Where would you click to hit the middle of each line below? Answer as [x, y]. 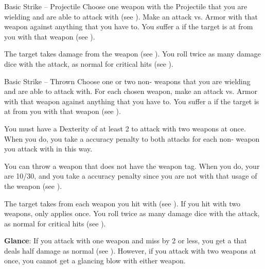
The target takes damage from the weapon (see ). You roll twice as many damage [132, 54]
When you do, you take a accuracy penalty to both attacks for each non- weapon [132, 138]
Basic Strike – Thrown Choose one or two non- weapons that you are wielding [127, 81]
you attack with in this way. [48, 149]
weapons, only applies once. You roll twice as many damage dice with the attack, [132, 213]
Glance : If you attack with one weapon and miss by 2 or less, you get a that [126, 241]
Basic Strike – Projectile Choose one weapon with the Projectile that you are [126, 6]
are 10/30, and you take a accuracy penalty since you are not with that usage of [131, 176]
